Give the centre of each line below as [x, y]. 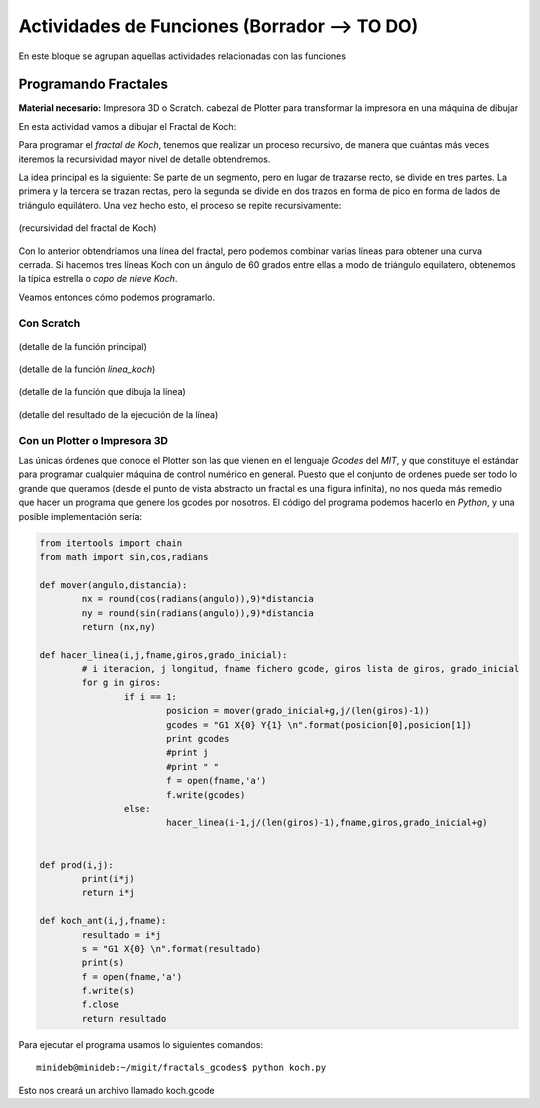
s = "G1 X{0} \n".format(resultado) [171, 948]
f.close [100, 1004]
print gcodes [197, 739]
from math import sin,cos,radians [124, 556]
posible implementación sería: [80, 516]
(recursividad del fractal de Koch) [87, 228]
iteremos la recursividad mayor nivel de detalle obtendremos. [144, 159]
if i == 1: [150, 696]
